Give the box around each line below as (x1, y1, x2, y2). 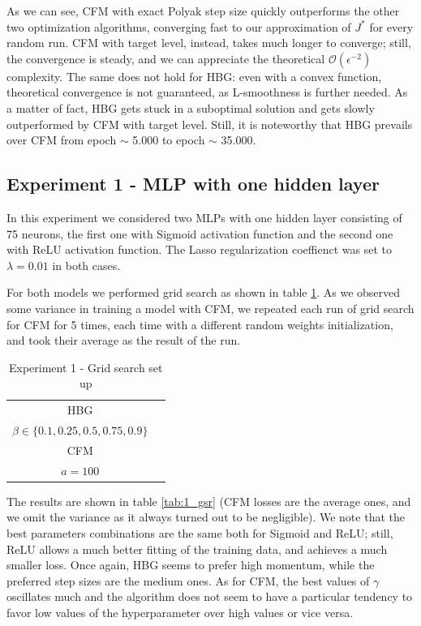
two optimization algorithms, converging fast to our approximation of (6, 18, 351, 35)
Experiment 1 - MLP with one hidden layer (6, 171, 380, 196)
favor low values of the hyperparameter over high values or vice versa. (6, 603, 354, 620)
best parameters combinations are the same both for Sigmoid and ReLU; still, (6, 524, 393, 541)
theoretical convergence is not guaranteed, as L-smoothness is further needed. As (6, 84, 408, 101)
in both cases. (52, 256, 121, 273)
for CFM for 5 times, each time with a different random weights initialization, (6, 315, 393, 332)
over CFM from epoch (6, 131, 117, 148)
